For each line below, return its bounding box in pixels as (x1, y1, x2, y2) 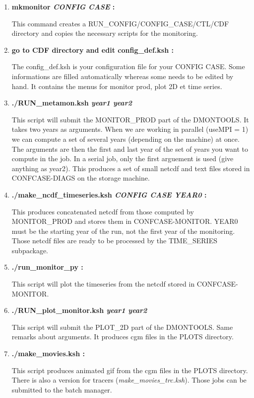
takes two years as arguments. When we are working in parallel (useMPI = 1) (11, 124, 249, 134)
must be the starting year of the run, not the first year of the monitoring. (11, 225, 235, 236)
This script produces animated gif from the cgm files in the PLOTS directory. (11, 365, 248, 375)
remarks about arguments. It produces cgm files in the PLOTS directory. (11, 331, 234, 342)
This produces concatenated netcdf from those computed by (11, 206, 194, 216)
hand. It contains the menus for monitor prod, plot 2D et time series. (11, 81, 222, 91)
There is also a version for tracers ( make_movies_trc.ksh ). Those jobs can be (11, 375, 247, 385)
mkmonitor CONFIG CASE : (11, 1, 115, 11)
